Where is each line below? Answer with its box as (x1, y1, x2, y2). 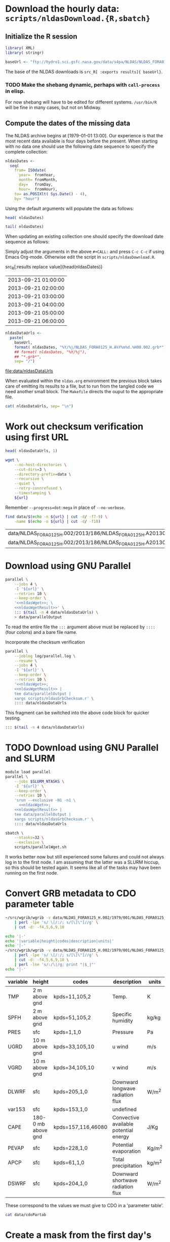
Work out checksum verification (5, 421, 144, 432)
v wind (112, 1064, 129, 1071)
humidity (112, 1017, 133, 1024)
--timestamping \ (14, 491, 51, 496)
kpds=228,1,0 (53, 1144, 88, 1151)
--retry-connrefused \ (14, 486, 62, 491)
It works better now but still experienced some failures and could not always (5, 854, 164, 860)
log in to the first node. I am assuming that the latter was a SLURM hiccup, (5, 859, 160, 865)
